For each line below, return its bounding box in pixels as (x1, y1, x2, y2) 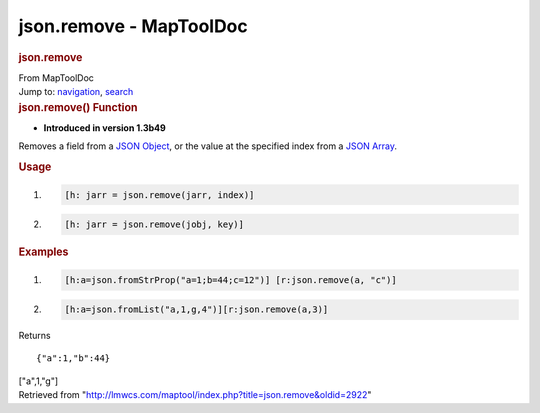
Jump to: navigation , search (18, 86, 134, 98)
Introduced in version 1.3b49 (43, 121, 167, 134)
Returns (18, 330, 51, 342)
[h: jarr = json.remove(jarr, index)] (64, 189, 255, 200)
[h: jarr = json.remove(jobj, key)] (64, 219, 245, 230)
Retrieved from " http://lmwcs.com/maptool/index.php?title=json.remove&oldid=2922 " (18, 389, 372, 401)
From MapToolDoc (18, 71, 95, 84)
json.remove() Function (18, 100, 138, 114)
